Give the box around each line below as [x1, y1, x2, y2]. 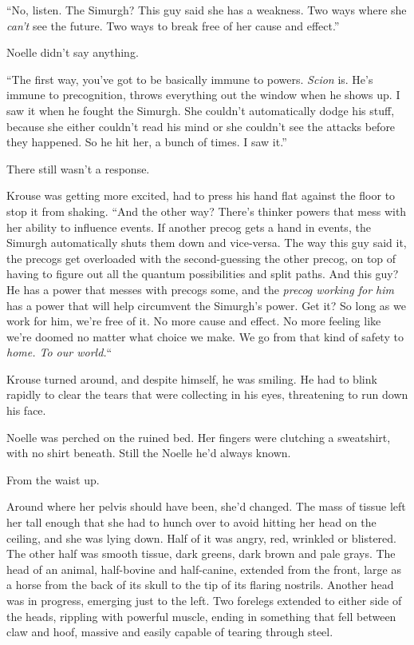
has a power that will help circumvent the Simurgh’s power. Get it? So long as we [6, 297, 406, 313]
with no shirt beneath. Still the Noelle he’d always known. [6, 444, 291, 461]
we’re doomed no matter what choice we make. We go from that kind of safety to [6, 328, 404, 344]
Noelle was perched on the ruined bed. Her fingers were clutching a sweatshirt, [6, 428, 391, 445]
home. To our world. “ [6, 344, 112, 360]
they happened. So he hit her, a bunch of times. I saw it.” [6, 133, 287, 150]
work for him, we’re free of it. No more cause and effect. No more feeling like [6, 313, 381, 329]
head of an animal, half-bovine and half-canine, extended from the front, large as [6, 560, 401, 577]
